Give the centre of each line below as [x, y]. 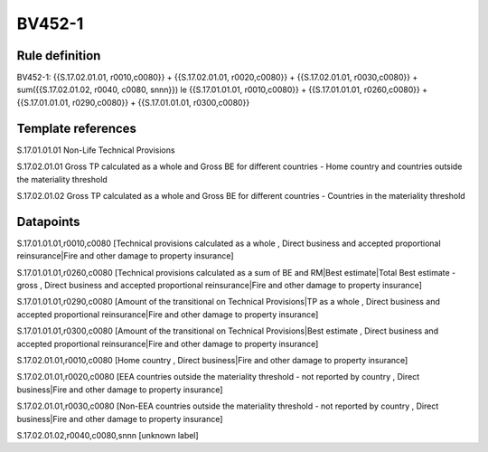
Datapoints [48, 221]
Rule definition [59, 56]
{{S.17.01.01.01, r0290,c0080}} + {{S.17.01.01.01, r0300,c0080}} [133, 102]
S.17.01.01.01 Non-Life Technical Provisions [96, 150]
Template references [77, 128]
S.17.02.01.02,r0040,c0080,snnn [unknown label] [108, 435]
